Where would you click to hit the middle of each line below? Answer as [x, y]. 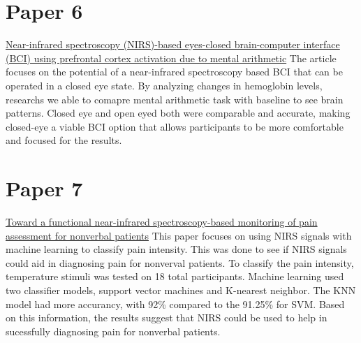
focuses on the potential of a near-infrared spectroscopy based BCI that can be [174, 72]
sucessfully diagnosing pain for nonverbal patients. [113, 331]
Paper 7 [44, 188]
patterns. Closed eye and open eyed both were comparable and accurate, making [178, 113]
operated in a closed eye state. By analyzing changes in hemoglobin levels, [164, 85]
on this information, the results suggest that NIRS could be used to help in [167, 318]
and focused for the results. [64, 140]
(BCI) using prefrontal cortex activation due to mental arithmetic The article [171, 58]
